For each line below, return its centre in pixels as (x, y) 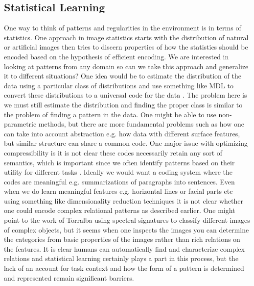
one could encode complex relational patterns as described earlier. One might (120, 210)
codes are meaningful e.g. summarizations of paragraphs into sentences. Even (119, 181)
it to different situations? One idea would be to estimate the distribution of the (123, 76)
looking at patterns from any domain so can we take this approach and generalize (126, 66)
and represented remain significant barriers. (69, 277)
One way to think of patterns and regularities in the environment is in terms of (123, 28)
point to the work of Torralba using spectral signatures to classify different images (127, 220)
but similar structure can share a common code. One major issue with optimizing (126, 143)
